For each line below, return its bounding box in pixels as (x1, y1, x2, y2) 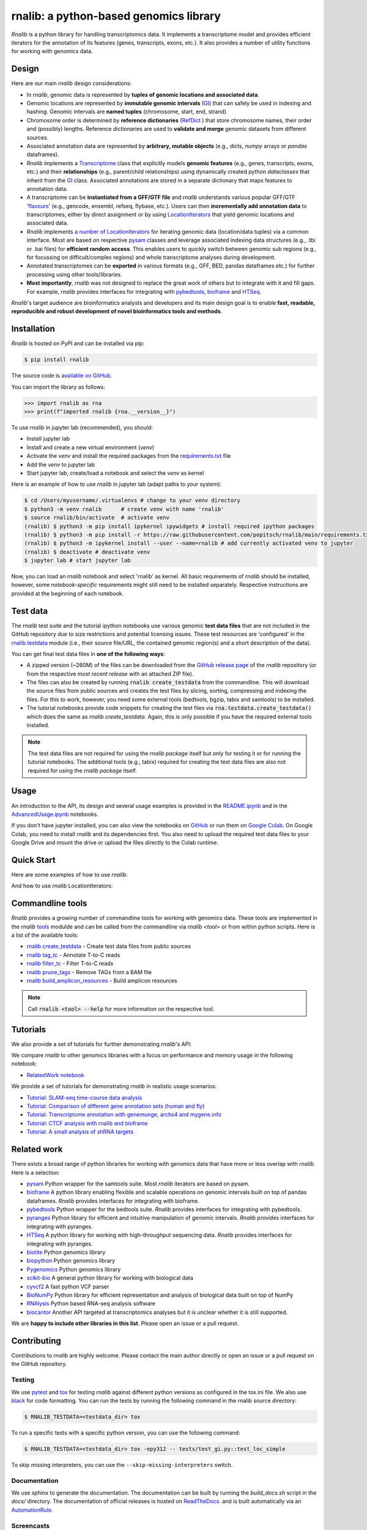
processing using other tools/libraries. (26, 271, 122, 278)
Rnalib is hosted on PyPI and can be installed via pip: (11, 340, 145, 347)
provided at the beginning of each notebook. (11, 589, 124, 597)
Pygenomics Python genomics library (26, 1266, 121, 1273)
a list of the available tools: (11, 931, 79, 939)
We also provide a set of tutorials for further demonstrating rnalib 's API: (11, 1040, 192, 1048)
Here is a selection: (11, 1169, 60, 1176)
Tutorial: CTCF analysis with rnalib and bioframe (26, 1119, 148, 1127)
